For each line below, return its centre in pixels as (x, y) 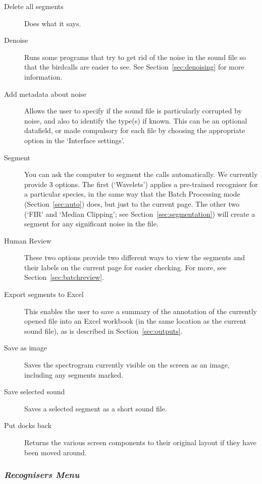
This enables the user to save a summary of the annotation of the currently (141, 311)
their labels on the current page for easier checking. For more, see (125, 267)
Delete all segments (34, 6)
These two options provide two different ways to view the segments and (135, 257)
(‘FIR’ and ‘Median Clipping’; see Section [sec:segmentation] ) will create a (140, 214)
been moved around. (56, 452)
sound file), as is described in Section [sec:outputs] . (103, 330)
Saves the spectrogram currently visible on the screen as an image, (127, 365)
